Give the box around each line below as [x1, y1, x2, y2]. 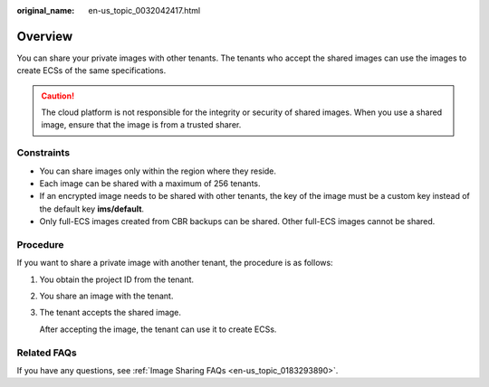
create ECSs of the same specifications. [16, 65, 167, 76]
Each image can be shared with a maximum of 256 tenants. [39, 178, 262, 189]
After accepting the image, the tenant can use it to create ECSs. [39, 324, 277, 335]
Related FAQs [16, 346, 77, 359]
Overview [16, 28, 73, 44]
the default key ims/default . [39, 203, 145, 214]
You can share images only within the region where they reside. [39, 165, 276, 176]
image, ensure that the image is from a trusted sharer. [41, 119, 242, 130]
